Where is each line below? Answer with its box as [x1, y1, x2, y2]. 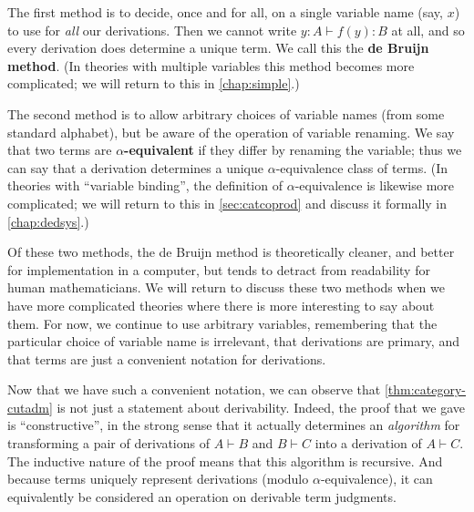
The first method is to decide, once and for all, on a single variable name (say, [7, 3, 443, 21]
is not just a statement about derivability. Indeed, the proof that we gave [57, 397, 465, 416]
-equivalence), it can [320, 469, 433, 488]
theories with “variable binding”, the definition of [7, 176, 283, 195]
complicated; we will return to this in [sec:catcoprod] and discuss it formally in [7, 193, 448, 212]
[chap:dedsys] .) [7, 211, 89, 230]
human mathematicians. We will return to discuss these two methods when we [7, 278, 445, 297]
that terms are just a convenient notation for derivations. [7, 349, 326, 368]
